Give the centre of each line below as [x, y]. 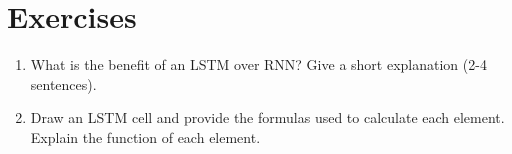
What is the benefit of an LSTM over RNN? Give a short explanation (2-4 [258, 64]
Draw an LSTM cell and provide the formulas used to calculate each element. [267, 117]
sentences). [63, 83]
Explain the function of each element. [145, 136]
